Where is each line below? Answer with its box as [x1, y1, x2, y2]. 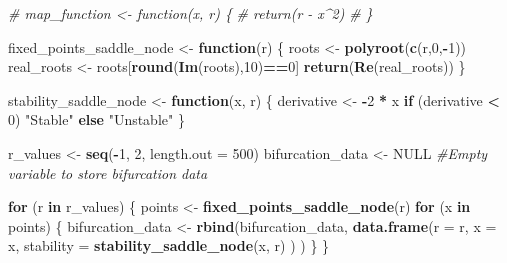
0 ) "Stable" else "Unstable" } [8, 109, 185, 130]
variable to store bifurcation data [8, 162, 208, 183]
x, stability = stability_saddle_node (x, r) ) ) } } [8, 235, 330, 256]
